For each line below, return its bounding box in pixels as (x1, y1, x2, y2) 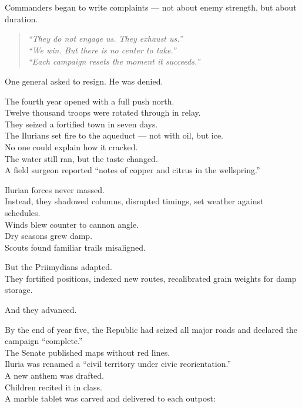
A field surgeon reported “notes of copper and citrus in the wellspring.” (5, 164, 260, 176)
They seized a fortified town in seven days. (5, 117, 158, 130)
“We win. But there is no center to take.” (28, 43, 176, 56)
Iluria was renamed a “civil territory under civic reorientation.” (5, 358, 231, 370)
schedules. (5, 206, 41, 218)
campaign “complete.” (5, 335, 83, 347)
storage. (5, 284, 33, 296)
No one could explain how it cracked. (5, 140, 138, 153)
